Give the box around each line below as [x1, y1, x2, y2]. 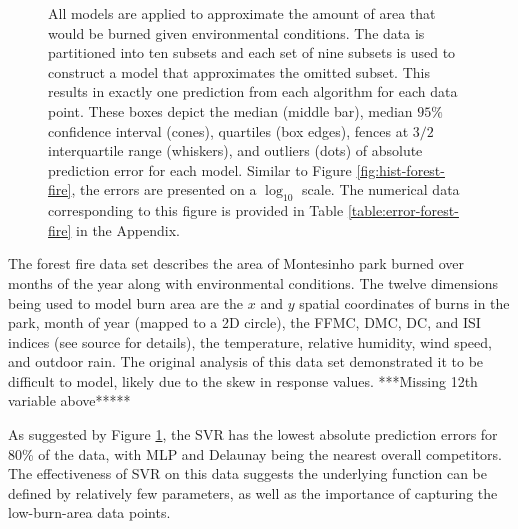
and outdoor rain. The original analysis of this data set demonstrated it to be [8, 351, 484, 372]
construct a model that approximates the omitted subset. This [48, 61, 430, 82]
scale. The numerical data [302, 179, 460, 200]
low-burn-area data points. [8, 502, 171, 523]
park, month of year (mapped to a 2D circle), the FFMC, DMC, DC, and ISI [8, 312, 481, 333]
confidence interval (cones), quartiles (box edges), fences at [48, 120, 409, 141]
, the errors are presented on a [71, 179, 257, 200]
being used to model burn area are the [8, 292, 244, 313]
